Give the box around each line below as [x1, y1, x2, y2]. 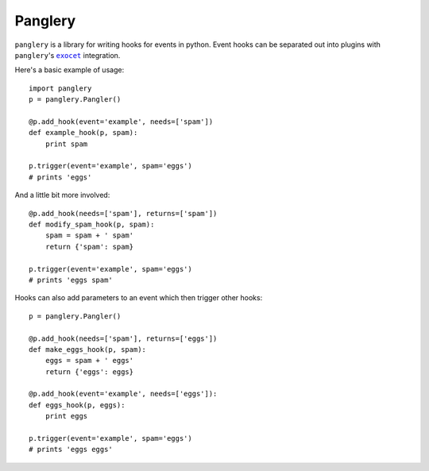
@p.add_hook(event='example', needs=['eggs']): [29, 389, 218, 399]
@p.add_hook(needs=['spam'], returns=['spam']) [29, 209, 218, 218]
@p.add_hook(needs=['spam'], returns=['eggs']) [29, 334, 218, 343]
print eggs [44, 411, 88, 421]
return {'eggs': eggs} [44, 367, 134, 376]
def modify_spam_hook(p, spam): [29, 220, 155, 230]
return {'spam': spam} [44, 242, 134, 251]
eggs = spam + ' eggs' [44, 356, 134, 365]
